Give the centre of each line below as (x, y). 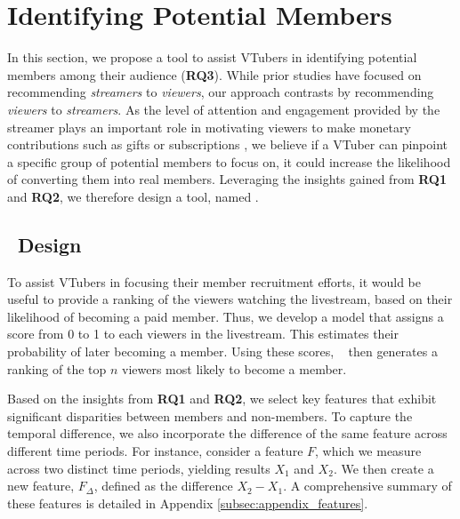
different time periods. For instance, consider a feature (155, 451)
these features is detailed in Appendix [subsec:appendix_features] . (188, 503)
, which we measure (368, 451)
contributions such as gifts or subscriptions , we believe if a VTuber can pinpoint (227, 144)
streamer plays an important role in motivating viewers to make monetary (209, 127)
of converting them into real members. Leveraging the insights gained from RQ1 (227, 179)
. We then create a (383, 468)
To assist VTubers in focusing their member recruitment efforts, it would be (214, 281)
